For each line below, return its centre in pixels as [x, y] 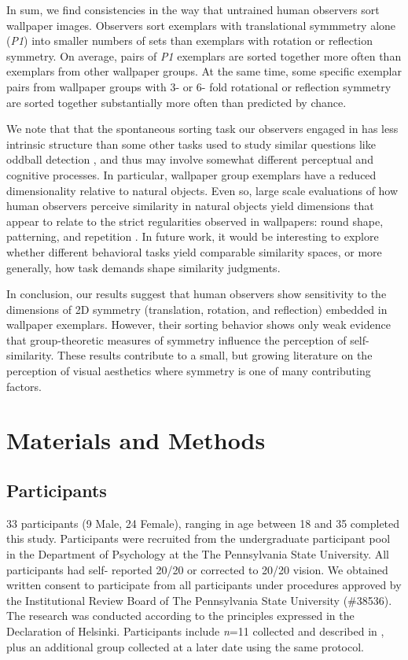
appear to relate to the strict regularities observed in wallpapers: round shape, [195, 221]
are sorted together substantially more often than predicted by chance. [176, 102]
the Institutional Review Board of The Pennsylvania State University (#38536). [199, 600]
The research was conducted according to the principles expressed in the [180, 616]
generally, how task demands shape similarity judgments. [143, 267]
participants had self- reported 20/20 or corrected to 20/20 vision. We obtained [197, 569]
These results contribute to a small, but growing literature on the [215, 355]
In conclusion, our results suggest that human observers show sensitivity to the [197, 294]
